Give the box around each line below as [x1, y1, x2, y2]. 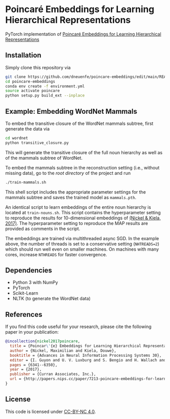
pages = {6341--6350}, [10, 362, 58, 367]
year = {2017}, [10, 367, 42, 372]
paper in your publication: [5, 329, 59, 335]
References [5, 310, 42, 319]
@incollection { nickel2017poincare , [5, 339, 80, 344]
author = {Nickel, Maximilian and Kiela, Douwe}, [10, 348, 116, 353]
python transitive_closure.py [5, 140, 69, 145]
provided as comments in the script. [5, 225, 80, 231]
